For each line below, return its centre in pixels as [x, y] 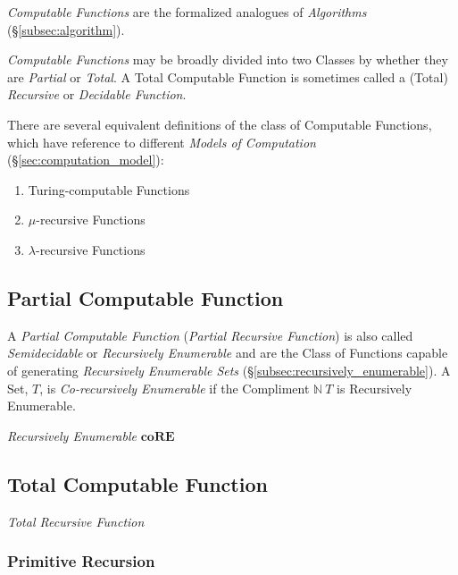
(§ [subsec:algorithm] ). [66, 29]
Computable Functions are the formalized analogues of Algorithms [187, 12]
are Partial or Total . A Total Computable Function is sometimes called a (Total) [228, 76]
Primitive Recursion [81, 561]
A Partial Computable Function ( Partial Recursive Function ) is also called [210, 335]
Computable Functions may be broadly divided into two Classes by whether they [228, 59]
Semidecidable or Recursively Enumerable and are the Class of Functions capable [228, 353]
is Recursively [375, 388]
